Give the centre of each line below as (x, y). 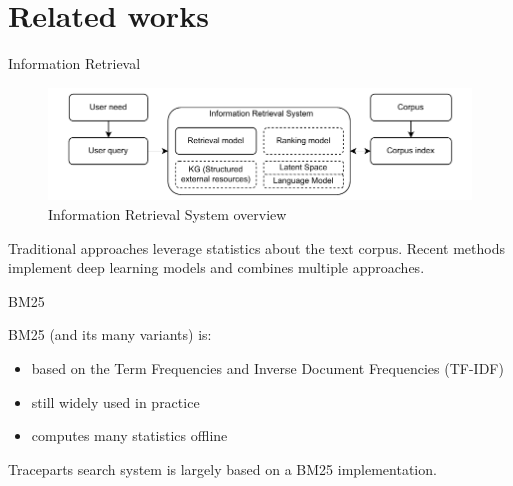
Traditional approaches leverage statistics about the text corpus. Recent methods (257, 247)
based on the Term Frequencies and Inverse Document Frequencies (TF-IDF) (267, 367)
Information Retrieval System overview (167, 214)
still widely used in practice (115, 401)
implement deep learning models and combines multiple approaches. (216, 267)
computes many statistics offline (129, 435)
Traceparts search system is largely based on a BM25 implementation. (222, 468)
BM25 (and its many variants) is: (110, 334)
